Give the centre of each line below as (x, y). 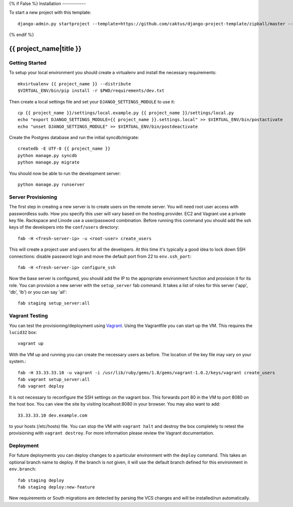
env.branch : (23, 469)
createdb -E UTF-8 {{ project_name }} (64, 149)
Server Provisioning (33, 197)
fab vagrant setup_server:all (54, 379)
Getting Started (28, 62)
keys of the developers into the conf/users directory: (64, 227)
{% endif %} (21, 35)
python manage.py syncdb (47, 155)
